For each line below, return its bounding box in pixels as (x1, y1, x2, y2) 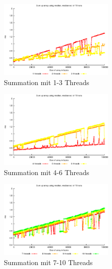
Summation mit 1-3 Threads (4, 77, 89, 87)
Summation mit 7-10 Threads (4, 257, 93, 268)
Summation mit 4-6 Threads (4, 167, 89, 177)
